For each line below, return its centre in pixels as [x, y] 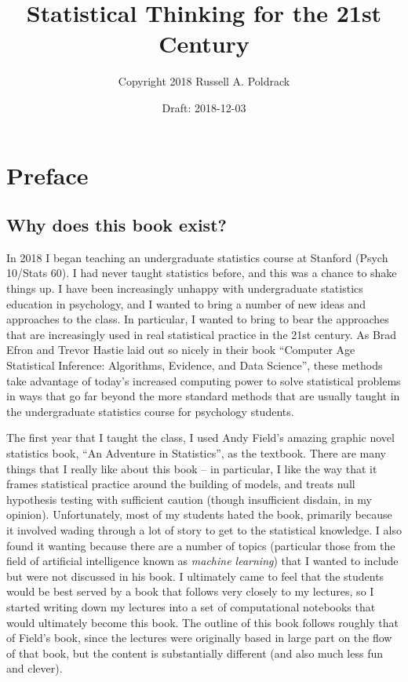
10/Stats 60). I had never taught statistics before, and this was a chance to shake [202, 273]
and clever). [35, 668]
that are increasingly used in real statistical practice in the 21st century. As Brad [202, 334]
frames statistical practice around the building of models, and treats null [181, 484]
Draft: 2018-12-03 [204, 107]
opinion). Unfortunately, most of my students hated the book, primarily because [199, 514]
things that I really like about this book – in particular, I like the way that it [192, 468]
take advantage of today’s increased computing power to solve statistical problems [204, 380]
